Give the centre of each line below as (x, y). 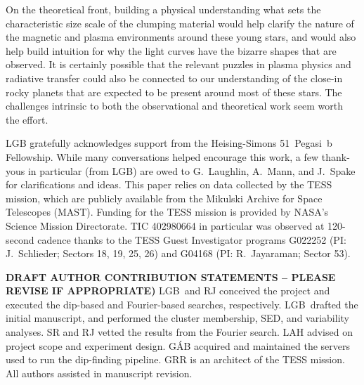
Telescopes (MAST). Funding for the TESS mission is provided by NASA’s (167, 212)
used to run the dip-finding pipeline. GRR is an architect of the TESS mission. (175, 359)
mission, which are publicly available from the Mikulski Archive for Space (164, 198)
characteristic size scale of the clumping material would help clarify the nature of (180, 23)
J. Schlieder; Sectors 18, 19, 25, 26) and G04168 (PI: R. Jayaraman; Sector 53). (178, 253)
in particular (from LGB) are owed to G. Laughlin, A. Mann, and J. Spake (191, 170)
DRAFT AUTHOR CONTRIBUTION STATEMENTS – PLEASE (171, 276)
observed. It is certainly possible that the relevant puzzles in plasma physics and (178, 64)
